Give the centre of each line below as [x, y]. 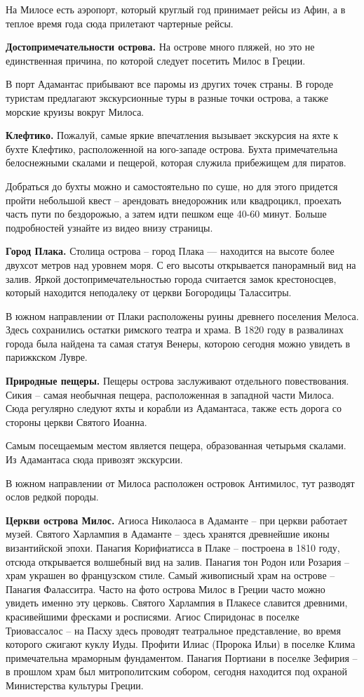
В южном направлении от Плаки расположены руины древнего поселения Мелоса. [182, 316]
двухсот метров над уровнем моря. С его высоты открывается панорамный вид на [181, 264]
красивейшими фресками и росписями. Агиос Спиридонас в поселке [153, 616]
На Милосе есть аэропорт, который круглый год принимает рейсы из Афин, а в [176, 9]
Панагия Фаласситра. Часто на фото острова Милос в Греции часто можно [166, 589]
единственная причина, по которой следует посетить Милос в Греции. [156, 60]
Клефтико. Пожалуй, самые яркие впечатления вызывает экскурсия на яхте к [172, 135]
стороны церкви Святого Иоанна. [76, 421]
